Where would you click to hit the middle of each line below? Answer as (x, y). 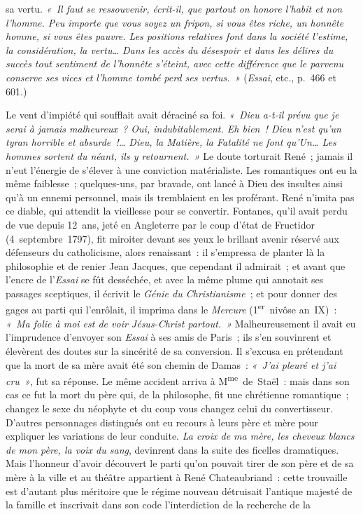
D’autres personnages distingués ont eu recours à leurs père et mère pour (162, 422)
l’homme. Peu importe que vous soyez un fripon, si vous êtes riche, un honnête (175, 22)
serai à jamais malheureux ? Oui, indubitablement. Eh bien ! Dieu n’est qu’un (173, 128)
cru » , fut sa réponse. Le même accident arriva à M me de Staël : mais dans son (178, 380)
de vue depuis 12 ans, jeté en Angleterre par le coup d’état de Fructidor (160, 224)
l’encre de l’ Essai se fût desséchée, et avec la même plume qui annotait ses (165, 279)
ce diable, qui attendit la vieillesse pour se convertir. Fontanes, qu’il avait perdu (177, 211)
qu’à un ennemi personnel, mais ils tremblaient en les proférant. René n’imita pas (180, 197)
